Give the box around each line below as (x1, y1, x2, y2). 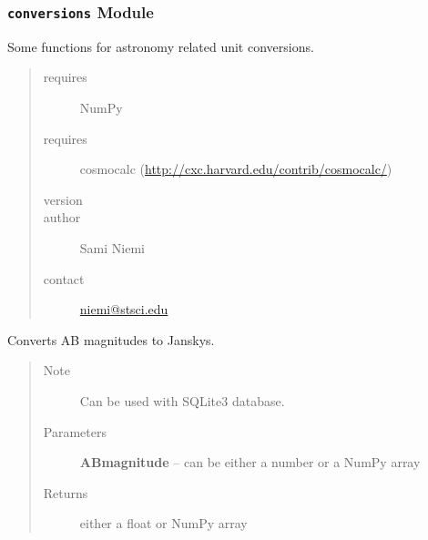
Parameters (43, 422, 107, 441)
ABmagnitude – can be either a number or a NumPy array (79, 453, 421, 472)
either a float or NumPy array (79, 514, 248, 533)
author (43, 208, 81, 227)
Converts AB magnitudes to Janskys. (7, 330, 215, 349)
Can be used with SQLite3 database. (79, 391, 285, 410)
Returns (43, 483, 88, 502)
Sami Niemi (79, 238, 145, 257)
